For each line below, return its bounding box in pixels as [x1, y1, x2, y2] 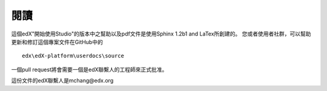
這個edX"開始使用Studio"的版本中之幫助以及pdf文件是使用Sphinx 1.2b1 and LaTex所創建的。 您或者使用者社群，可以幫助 [11, 30, 311, 37]
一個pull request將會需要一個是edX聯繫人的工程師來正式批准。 [11, 66, 168, 73]
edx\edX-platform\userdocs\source [22, 52, 124, 60]
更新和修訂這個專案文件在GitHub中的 [11, 38, 103, 45]
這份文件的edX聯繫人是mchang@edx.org [11, 77, 114, 84]
